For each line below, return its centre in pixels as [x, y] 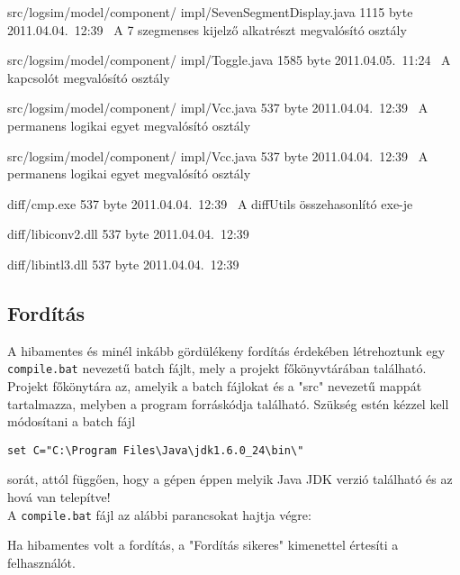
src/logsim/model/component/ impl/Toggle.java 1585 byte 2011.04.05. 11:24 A [229, 60]
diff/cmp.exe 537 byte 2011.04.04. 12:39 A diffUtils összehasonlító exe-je [210, 203]
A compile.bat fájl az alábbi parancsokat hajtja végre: [159, 514]
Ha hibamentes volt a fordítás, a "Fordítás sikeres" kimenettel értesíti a [203, 545]
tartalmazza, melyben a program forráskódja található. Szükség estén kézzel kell [228, 403]
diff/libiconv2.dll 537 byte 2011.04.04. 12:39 [128, 234]
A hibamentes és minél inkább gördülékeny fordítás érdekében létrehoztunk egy [226, 350]
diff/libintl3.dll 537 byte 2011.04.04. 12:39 [123, 264]
